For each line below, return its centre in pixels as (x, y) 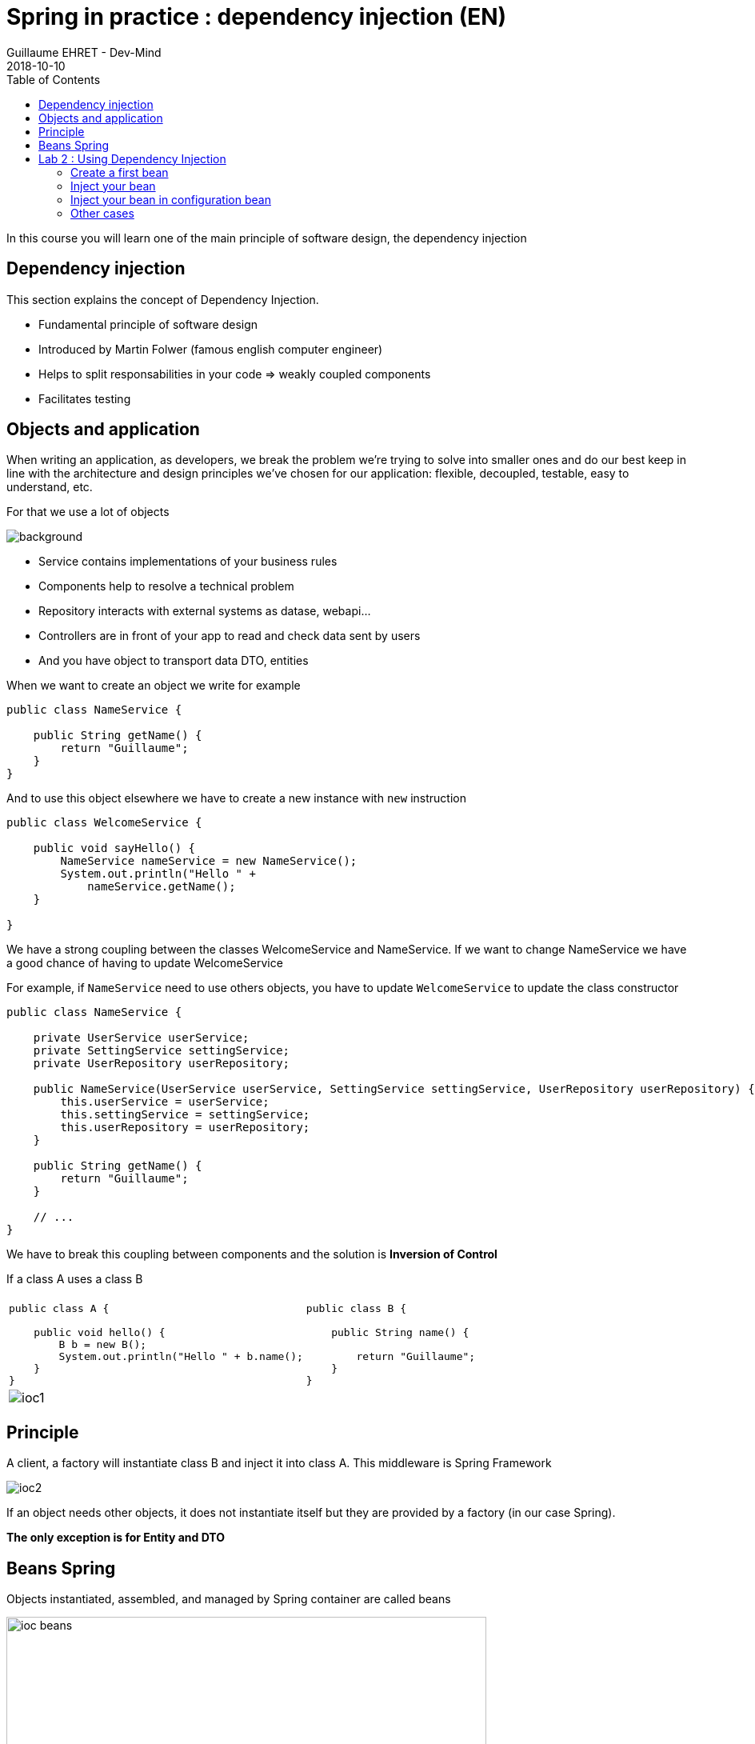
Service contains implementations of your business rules (188, 562)
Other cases (102, 213)
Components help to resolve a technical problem (166, 586)
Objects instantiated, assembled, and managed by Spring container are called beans (229, 1599)
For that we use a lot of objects (88, 512)
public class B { (356, 1309)
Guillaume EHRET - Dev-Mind (84, 52)
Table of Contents (54, 79)
